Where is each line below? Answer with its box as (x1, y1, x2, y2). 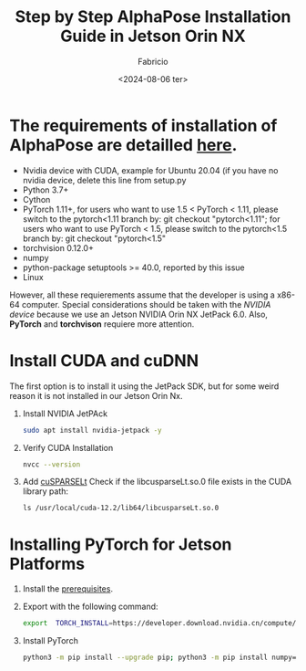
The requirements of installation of (9, 115, 278, 136)
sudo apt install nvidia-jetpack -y (22, 425, 162, 435)
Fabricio (138, 56, 168, 67)
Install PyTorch (22, 635, 79, 646)
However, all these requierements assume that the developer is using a (9, 289, 275, 300)
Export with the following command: (22, 601, 158, 613)
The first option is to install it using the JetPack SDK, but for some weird (9, 381, 280, 392)
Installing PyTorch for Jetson (9, 534, 232, 554)
